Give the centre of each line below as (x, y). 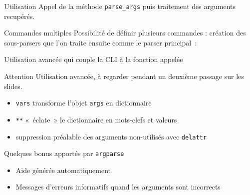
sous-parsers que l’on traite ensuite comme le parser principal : (101, 42)
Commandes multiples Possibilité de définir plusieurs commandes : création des (125, 33)
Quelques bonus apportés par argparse (64, 153)
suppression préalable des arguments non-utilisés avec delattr (111, 136)
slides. (13, 86)
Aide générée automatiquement (63, 170)
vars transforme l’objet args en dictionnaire (84, 103)
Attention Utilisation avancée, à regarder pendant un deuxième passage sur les (124, 76)
